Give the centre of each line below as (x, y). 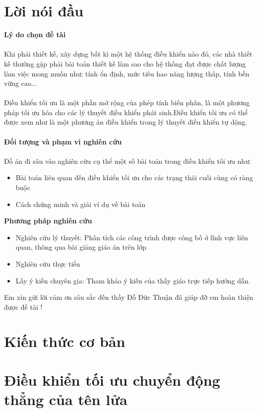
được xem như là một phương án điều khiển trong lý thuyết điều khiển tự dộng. (126, 122)
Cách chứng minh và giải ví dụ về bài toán (81, 204)
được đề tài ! (23, 307)
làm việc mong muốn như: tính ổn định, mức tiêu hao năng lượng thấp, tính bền (127, 73)
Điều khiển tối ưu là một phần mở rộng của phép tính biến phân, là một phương (127, 103)
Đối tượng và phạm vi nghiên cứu (63, 141)
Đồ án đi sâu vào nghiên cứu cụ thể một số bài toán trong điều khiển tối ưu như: (128, 161)
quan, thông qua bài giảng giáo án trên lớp (81, 247)
